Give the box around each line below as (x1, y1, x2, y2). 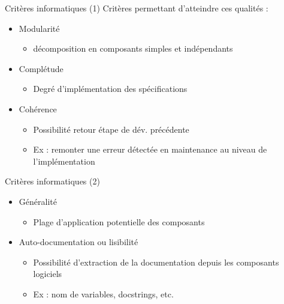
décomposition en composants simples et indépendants (33, 42, 233, 55)
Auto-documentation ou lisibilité (19, 236, 138, 248)
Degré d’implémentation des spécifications (33, 82, 188, 95)
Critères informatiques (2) (5, 175, 100, 187)
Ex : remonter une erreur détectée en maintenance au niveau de (33, 143, 267, 156)
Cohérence (19, 102, 57, 115)
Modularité (19, 22, 60, 34)
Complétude (19, 62, 64, 74)
